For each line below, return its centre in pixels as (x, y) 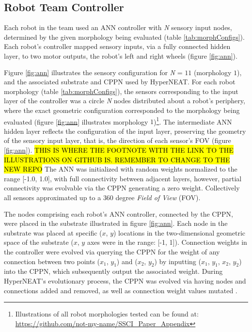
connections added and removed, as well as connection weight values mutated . (121, 290)
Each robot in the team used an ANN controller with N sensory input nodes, (118, 27)
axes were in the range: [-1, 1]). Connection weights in (167, 242)
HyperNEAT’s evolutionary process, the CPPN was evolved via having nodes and (125, 280)
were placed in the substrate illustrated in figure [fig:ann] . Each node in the (116, 223)
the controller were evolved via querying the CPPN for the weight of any (112, 251)
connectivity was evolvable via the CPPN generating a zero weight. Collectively (122, 188)
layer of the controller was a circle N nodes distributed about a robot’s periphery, (125, 101)
